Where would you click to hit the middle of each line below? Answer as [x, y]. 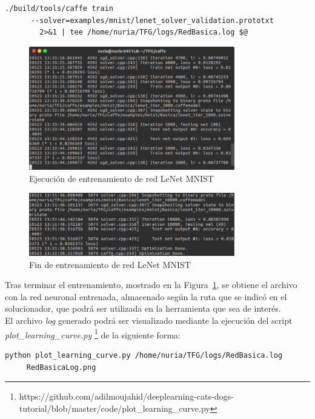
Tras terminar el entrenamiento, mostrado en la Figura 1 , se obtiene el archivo [151, 285]
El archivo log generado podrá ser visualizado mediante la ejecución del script [149, 320]
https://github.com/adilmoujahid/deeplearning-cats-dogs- [126, 396]
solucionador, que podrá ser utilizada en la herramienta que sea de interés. [143, 308]
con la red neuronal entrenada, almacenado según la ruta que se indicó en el [146, 296]
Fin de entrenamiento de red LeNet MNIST [110, 264]
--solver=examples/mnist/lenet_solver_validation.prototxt [152, 20]
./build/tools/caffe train [59, 8]
